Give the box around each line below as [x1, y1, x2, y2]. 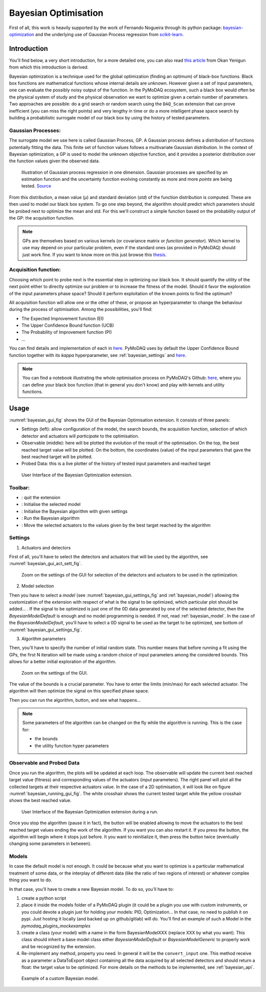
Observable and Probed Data [9, 760, 80, 766]
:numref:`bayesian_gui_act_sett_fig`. [9, 561, 82, 567]
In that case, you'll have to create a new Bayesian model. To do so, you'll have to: [9, 886, 174, 892]
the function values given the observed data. [9, 158, 100, 164]
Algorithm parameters [21, 636, 66, 642]
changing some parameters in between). [9, 840, 92, 846]
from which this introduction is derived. [9, 64, 89, 70]
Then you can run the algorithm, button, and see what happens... [9, 697, 141, 703]
